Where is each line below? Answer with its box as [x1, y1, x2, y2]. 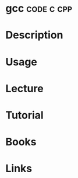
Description [5, 29, 63, 42]
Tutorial [5, 109, 44, 121]
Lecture [5, 82, 44, 95]
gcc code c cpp [5, 2, 72, 15]
